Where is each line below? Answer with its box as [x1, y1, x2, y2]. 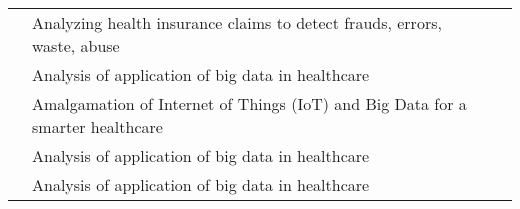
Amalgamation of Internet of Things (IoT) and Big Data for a [32, 92, 467, 115]
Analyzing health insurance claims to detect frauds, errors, [32, 11, 442, 34]
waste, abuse [32, 34, 120, 57]
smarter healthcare [32, 115, 163, 138]
